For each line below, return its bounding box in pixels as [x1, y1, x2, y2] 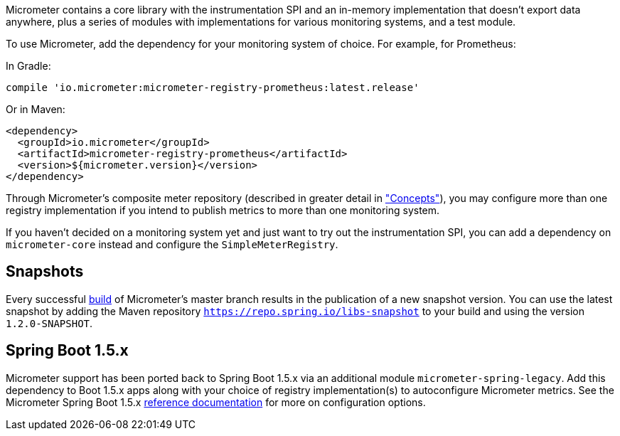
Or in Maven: [6, 103, 65, 115]
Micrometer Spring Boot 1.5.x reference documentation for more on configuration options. [6, 395, 426, 408]
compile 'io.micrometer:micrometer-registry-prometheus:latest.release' [6, 82, 419, 93]
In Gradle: [6, 60, 51, 72]
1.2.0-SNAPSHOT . [6, 317, 93, 329]
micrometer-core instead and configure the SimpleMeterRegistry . [6, 238, 338, 250]
